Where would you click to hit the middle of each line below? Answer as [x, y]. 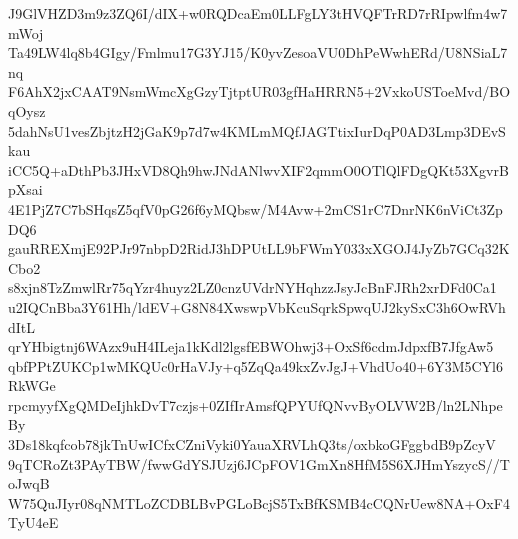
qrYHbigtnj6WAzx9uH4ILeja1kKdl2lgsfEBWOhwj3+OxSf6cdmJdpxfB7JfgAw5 [251, 346]
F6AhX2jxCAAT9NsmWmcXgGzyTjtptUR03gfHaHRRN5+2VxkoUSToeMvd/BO [259, 91]
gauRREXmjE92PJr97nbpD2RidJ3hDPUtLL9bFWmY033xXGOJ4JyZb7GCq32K [259, 248]
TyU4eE [33, 522]
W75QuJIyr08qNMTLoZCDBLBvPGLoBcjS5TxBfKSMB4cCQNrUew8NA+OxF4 [259, 502]
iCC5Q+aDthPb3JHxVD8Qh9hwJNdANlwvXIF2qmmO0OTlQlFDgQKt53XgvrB [258, 169]
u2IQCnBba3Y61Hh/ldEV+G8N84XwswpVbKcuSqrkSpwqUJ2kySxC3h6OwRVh [257, 306]
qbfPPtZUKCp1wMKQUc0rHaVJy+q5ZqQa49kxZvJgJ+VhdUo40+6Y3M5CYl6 [255, 365]
